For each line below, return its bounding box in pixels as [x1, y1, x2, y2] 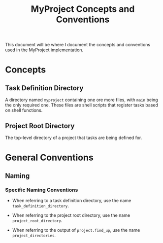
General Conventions [5, 152, 94, 163]
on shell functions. [5, 107, 43, 113]
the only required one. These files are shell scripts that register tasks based [5, 102, 159, 108]
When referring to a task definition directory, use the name [12, 197, 131, 203]
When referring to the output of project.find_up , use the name [12, 227, 140, 233]
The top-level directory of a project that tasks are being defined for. [5, 135, 142, 140]
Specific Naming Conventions [5, 186, 78, 193]
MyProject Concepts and [31, 3, 135, 15]
